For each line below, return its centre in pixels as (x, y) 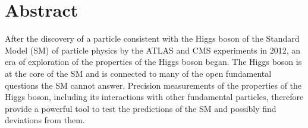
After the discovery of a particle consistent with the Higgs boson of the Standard (152, 38)
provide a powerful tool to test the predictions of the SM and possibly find (141, 108)
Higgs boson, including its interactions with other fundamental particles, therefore (154, 97)
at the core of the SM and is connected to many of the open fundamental (138, 73)
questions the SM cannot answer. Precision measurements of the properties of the (153, 85)
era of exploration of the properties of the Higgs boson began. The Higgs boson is (153, 62)
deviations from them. (45, 120)
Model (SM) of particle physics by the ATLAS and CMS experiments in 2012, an (153, 50)
